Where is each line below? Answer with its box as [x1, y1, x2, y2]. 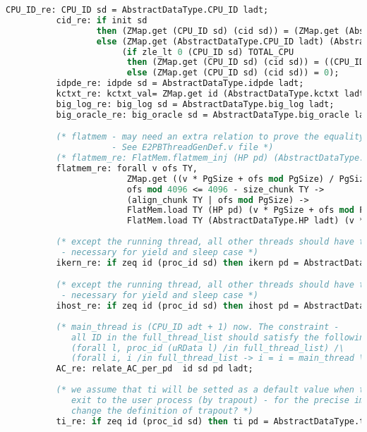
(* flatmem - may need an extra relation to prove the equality [56, 132, 365, 142]
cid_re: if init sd [56, 15, 148, 25]
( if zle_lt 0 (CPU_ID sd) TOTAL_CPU [121, 47, 294, 57]
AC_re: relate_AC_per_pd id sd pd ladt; [56, 364, 253, 374]
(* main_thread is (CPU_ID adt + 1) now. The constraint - [56, 321, 339, 332]
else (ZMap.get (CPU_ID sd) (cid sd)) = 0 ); [126, 68, 339, 78]
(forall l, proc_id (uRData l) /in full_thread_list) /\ [71, 342, 344, 353]
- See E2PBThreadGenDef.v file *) [112, 142, 274, 153]
